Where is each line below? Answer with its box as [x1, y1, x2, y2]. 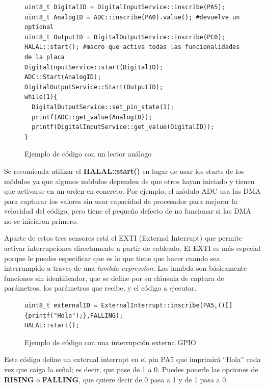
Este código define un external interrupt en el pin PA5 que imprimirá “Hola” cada [4, 354, 261, 365]
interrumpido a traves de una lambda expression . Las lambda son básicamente [4, 263, 247, 273]
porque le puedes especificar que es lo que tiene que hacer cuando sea [4, 252, 220, 263]
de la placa [24, 53, 65, 61]
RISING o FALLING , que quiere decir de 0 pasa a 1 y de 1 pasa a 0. [4, 374, 228, 384]
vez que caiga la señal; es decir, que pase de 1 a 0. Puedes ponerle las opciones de [4, 364, 258, 374]
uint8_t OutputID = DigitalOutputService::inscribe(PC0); [24, 33, 225, 41]
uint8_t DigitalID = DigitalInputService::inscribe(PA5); [24, 4, 225, 11]
